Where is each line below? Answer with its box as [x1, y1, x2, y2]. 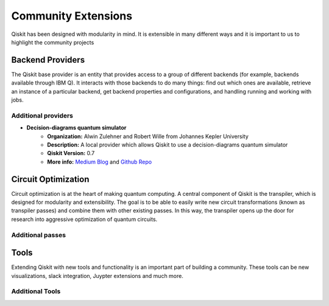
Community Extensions [11, 9, 133, 23]
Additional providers [11, 111, 73, 120]
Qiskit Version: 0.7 [47, 150, 95, 157]
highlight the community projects [11, 38, 94, 46]
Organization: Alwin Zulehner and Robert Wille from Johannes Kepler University [47, 133, 249, 140]
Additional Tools [11, 287, 61, 296]
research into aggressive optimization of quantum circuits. [11, 215, 158, 223]
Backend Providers [11, 55, 85, 65]
